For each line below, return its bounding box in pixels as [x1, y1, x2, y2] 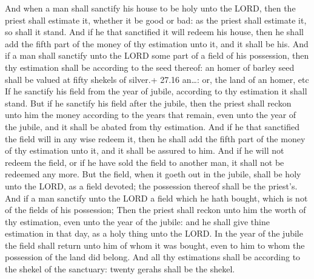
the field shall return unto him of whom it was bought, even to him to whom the [5, 238, 305, 251]
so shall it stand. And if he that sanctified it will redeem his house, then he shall [5, 25, 304, 38]
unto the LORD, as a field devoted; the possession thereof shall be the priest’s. [5, 179, 298, 192]
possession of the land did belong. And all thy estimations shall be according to [5, 251, 301, 263]
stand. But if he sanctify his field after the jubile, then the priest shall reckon [5, 96, 292, 109]
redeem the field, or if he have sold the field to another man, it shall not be [5, 156, 284, 168]
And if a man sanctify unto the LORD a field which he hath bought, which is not [5, 191, 308, 204]
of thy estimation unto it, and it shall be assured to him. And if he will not [5, 144, 284, 157]
